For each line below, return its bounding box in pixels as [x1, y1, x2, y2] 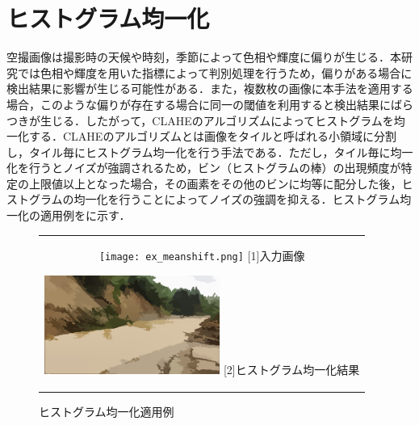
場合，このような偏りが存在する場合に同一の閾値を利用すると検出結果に [6, 95, 391, 112]
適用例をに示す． [40, 207, 131, 224]
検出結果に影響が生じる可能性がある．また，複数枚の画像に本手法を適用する [6, 80, 413, 97]
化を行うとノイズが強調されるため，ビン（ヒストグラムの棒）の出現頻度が [6, 159, 401, 176]
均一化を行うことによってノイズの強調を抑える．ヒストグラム [73, 191, 400, 208]
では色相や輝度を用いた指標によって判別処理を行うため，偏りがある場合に [17, 64, 413, 81]
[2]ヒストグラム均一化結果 [223, 361, 360, 378]
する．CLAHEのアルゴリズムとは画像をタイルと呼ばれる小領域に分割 [28, 128, 396, 145]
